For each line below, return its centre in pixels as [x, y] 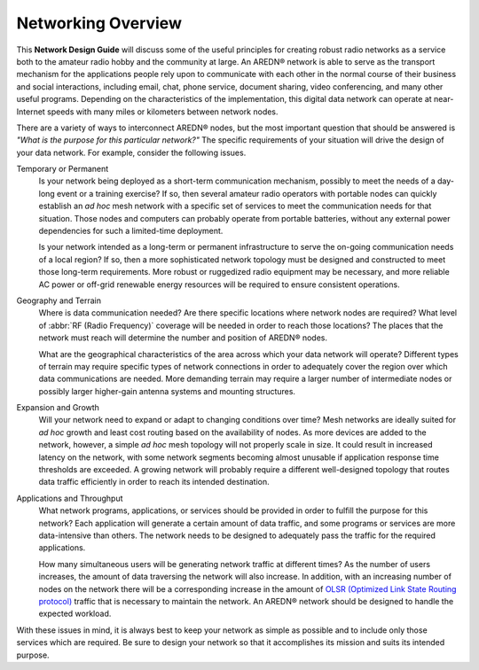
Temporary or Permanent [63, 169]
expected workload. [75, 614]
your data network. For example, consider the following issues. [131, 152]
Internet [31, 112]
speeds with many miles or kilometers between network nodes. [163, 112]
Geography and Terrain [59, 300]
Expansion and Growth [58, 408]
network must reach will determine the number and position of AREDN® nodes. [183, 338]
